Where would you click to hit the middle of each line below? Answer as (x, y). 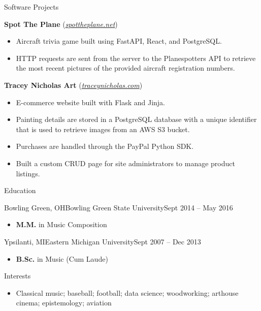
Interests (18, 276)
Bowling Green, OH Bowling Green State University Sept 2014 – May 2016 (119, 207)
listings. (28, 173)
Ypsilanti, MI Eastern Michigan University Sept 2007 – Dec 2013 (103, 241)
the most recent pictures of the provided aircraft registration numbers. (125, 68)
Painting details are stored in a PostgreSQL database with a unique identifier (136, 119)
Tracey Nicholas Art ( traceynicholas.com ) (73, 85)
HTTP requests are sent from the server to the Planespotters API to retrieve (136, 58)
